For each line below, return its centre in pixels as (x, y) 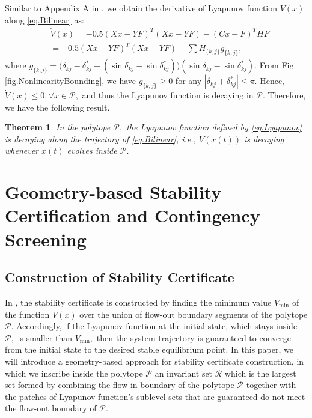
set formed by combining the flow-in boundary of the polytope (120, 385)
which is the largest (260, 373)
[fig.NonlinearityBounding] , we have (71, 81)
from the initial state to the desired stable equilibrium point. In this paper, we (149, 349)
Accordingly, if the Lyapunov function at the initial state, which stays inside (157, 326)
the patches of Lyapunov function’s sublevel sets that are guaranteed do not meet (155, 396)
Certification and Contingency (133, 215)
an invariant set (184, 373)
